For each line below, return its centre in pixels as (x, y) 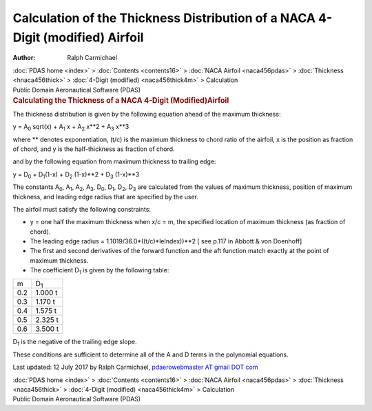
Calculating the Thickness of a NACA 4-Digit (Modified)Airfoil (121, 100)
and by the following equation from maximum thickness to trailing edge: (114, 161)
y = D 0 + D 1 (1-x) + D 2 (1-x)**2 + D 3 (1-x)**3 (76, 175)
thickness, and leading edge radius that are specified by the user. (106, 197)
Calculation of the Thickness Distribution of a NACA (164, 18)
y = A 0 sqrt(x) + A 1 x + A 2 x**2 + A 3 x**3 (71, 128)
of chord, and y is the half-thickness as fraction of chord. (94, 149)
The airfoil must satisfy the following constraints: (82, 209)
